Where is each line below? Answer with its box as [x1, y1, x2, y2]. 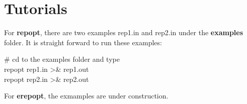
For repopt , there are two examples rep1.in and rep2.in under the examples [4, 27, 243, 38]
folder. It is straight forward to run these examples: [4, 37, 162, 47]
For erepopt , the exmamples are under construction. [4, 90, 169, 101]
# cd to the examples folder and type [4, 54, 120, 64]
